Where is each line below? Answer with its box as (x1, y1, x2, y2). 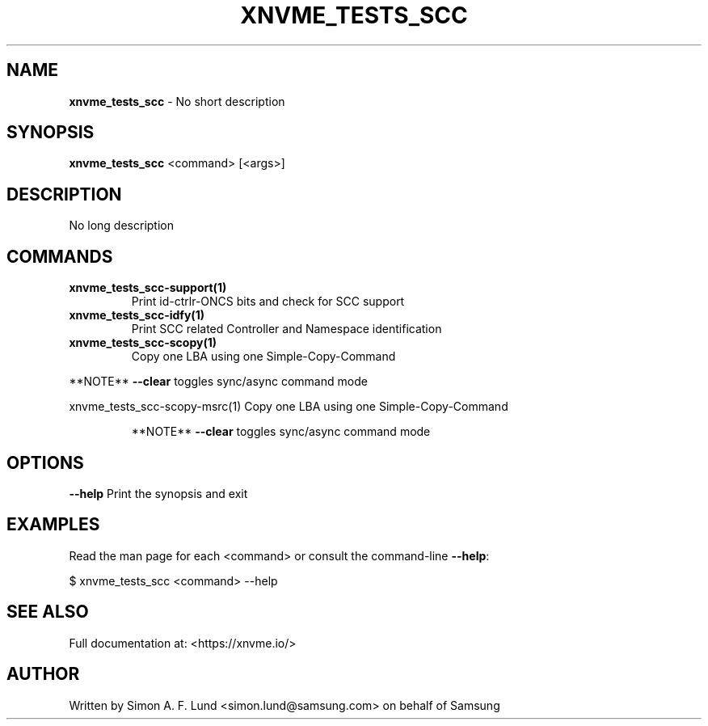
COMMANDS (6, 246, 113, 267)
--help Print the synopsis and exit (69, 486, 248, 500)
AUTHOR (6, 664, 80, 685)
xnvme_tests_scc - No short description (69, 94, 285, 108)
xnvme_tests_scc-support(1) (69, 281, 227, 295)
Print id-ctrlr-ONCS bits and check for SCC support (131, 294, 405, 309)
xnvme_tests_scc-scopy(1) (69, 336, 217, 350)
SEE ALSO (6, 601, 89, 623)
